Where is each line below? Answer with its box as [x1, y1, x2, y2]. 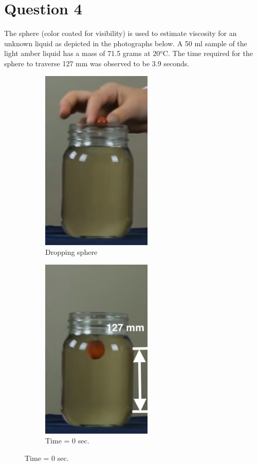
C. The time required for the [162, 48, 253, 59]
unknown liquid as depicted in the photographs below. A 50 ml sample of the [4, 38, 247, 48]
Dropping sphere [45, 247, 98, 257]
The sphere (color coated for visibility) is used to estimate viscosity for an [4, 28, 237, 39]
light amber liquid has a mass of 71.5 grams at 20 [4, 48, 160, 59]
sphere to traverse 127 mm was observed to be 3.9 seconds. [4, 58, 190, 68]
